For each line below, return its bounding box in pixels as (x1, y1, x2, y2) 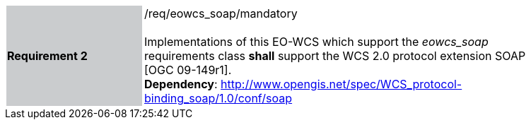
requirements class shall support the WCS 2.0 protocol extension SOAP (144, 49, 526, 63)
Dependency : (144, 77, 218, 91)
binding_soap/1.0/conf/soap (144, 91, 293, 105)
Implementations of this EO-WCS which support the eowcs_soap (144, 35, 489, 49)
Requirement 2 (7, 49, 88, 63)
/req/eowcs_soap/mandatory (144, 6, 298, 20)
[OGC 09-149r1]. (144, 63, 232, 77)
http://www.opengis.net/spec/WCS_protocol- (221, 77, 462, 91)
